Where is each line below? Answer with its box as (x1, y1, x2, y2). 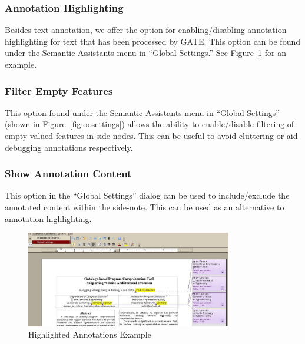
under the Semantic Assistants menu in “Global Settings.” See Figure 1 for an (5, 47, 286, 59)
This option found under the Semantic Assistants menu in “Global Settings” (5, 106, 280, 118)
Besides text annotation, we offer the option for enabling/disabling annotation (5, 24, 287, 36)
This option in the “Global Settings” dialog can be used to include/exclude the (5, 189, 290, 201)
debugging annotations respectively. (5, 141, 133, 153)
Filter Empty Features (5, 83, 113, 98)
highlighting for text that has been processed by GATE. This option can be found (5, 35, 301, 47)
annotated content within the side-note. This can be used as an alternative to (5, 201, 284, 213)
